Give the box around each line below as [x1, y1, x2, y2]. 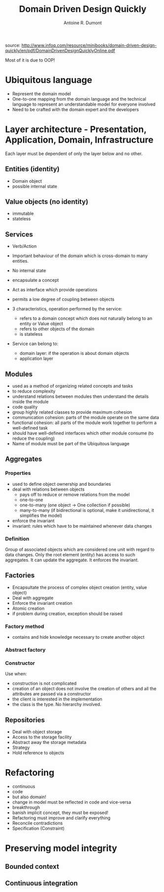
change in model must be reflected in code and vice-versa [12, 799, 131, 805]
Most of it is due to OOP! [5, 57, 55, 63]
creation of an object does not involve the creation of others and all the [12, 686, 157, 692]
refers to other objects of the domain [19, 326, 95, 332]
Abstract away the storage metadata [12, 739, 87, 745]
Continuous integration [5, 879, 78, 888]
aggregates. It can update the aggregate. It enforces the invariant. [5, 557, 139, 563]
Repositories [5, 716, 45, 724]
